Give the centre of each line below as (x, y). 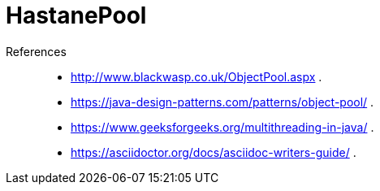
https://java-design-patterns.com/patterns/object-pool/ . (222, 102)
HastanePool (76, 15)
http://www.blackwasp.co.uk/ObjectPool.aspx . (196, 76)
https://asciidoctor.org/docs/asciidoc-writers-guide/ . (214, 152)
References (36, 51)
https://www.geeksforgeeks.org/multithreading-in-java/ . (222, 127)
